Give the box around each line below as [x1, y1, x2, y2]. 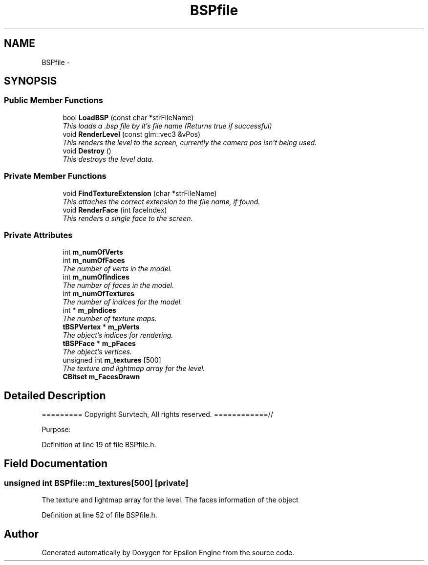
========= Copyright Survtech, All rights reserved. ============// [42, 410, 273, 419]
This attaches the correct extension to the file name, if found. [63, 197, 260, 206]
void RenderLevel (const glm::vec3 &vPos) [63, 130, 201, 138]
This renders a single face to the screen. [63, 214, 193, 222]
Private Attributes [4, 230, 73, 240]
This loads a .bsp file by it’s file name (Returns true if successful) [63, 121, 272, 130]
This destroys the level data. [63, 154, 154, 163]
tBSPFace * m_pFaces [63, 339, 136, 348]
